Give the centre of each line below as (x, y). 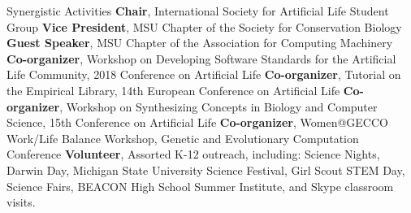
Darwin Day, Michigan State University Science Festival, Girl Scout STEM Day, (206, 170)
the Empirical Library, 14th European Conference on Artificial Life (173, 90)
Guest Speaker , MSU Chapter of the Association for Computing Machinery (200, 43)
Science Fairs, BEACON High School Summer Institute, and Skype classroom (200, 186)
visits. (21, 202)
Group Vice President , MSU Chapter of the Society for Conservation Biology (204, 26)
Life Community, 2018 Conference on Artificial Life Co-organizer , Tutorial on (204, 74)
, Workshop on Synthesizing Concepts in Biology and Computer (218, 106)
